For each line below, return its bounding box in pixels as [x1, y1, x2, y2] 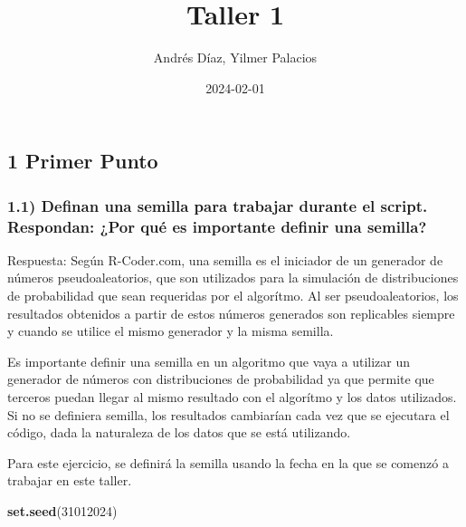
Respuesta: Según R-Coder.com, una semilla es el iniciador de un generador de [7, 250, 443, 269]
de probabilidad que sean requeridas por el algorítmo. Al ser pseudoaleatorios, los [7, 286, 459, 305]
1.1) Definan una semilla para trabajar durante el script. [7, 194, 428, 216]
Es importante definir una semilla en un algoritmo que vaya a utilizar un [7, 351, 411, 370]
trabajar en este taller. [7, 471, 132, 490]
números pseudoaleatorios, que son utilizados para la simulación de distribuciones [7, 268, 459, 287]
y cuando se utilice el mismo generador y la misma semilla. [7, 321, 334, 340]
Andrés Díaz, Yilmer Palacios [153, 48, 318, 67]
